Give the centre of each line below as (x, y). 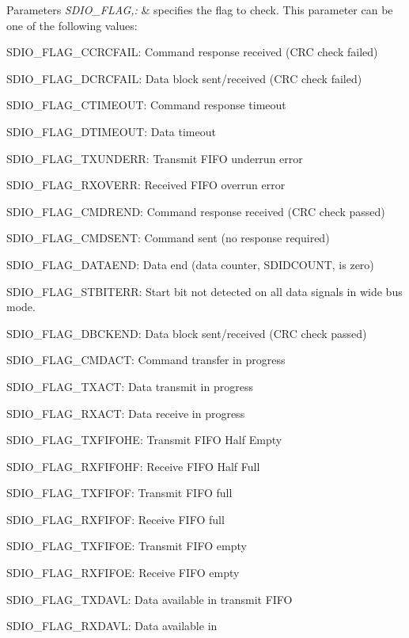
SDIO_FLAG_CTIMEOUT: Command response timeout (146, 105)
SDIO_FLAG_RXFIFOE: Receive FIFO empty (123, 573)
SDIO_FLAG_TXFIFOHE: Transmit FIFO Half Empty (144, 440)
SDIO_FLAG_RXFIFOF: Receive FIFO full (116, 519)
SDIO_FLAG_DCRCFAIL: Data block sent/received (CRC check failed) (184, 78)
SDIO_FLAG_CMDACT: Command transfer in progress (146, 360)
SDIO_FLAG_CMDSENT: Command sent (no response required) (168, 238)
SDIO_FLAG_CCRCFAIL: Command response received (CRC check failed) (192, 52)
